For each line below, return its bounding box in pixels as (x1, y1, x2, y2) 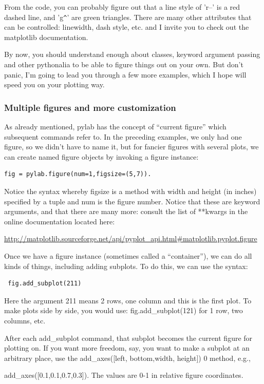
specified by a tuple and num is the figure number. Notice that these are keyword (4, 196, 260, 206)
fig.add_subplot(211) (8, 280, 82, 287)
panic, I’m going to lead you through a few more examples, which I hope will (4, 69, 247, 80)
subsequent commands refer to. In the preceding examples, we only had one (4, 131, 242, 142)
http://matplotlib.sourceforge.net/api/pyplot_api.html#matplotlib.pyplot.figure (4, 233, 257, 244)
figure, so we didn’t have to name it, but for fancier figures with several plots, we (4, 141, 259, 152)
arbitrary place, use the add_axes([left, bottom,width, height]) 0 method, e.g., (4, 352, 251, 363)
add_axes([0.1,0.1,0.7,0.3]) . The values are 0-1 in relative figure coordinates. (4, 370, 243, 380)
